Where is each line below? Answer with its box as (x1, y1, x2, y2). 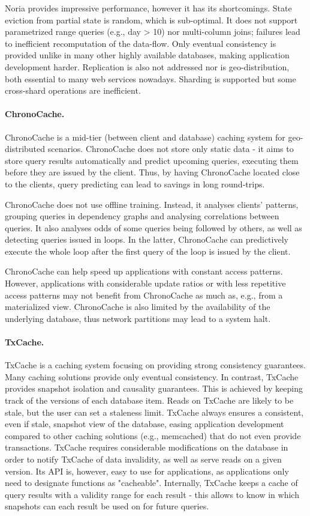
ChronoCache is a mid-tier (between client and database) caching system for (5, 130, 285, 143)
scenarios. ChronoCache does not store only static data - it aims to (47, 142, 294, 155)
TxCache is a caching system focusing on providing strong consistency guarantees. (5, 359, 306, 371)
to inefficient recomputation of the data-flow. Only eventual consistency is (5, 37, 276, 49)
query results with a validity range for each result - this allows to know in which (5, 488, 299, 500)
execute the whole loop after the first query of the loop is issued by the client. (5, 244, 291, 257)
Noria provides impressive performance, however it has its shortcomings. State (5, 2, 292, 14)
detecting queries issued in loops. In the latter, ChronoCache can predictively (5, 233, 288, 246)
